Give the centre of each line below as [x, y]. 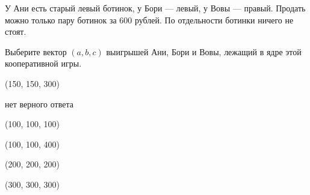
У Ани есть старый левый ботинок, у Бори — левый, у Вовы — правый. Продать [155, 8]
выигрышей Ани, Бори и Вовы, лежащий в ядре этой [204, 51]
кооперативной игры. [43, 63]
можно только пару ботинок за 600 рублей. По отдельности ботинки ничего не [149, 19]
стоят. [16, 31]
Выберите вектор [36, 51]
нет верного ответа [39, 103]
